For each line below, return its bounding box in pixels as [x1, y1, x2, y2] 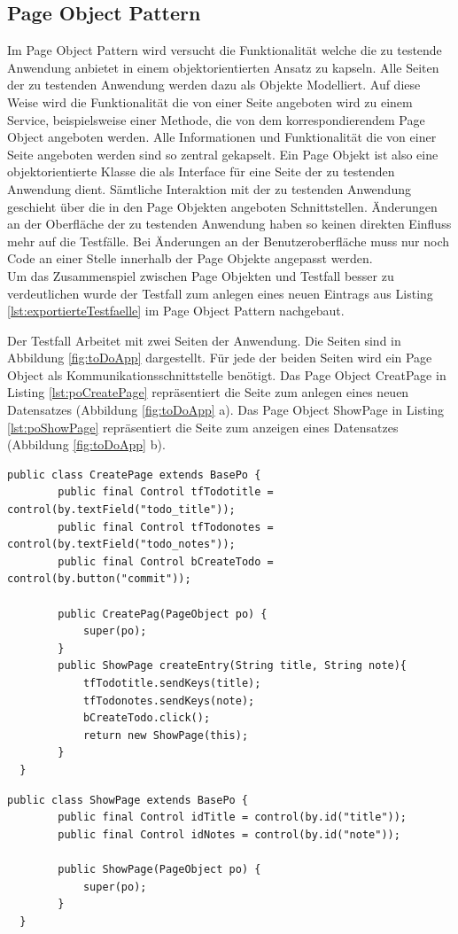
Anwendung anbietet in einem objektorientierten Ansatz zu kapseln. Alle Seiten [7, 58, 439, 76]
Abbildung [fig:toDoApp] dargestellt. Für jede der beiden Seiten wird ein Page [7, 348, 432, 367]
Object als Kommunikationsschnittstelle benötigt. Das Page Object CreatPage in [7, 365, 446, 384]
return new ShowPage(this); [82, 728, 249, 742]
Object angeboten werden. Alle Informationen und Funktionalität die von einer [7, 128, 437, 146]
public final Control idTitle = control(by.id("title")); [58, 811, 408, 824]
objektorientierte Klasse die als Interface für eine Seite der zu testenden [7, 162, 395, 181]
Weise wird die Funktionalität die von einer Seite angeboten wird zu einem [7, 92, 413, 111]
